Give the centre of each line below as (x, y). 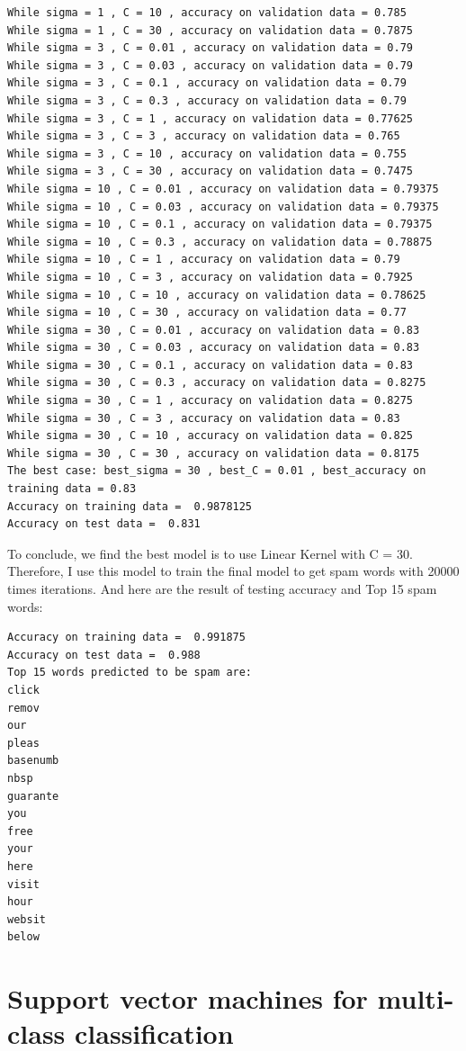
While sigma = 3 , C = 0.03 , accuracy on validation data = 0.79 (211, 65)
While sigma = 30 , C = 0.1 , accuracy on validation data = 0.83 (211, 365)
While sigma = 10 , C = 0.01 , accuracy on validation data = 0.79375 (223, 189)
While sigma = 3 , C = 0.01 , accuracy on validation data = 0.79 (211, 48)
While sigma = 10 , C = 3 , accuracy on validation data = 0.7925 (211, 277)
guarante (33, 796)
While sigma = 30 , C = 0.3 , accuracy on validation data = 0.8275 (217, 383)
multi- (416, 998)
